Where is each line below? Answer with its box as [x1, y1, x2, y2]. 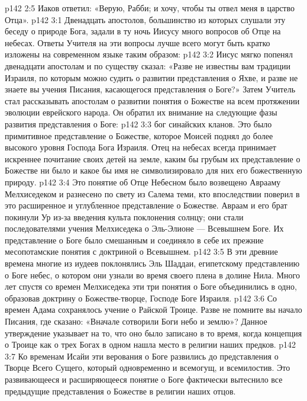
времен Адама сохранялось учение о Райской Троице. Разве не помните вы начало [5, 303, 302, 316]
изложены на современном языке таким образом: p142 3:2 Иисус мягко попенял [5, 48, 293, 60]
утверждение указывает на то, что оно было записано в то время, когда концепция [5, 326, 302, 339]
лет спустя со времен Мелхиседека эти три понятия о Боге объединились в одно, [5, 280, 297, 293]
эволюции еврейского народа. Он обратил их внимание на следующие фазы [5, 106, 277, 118]
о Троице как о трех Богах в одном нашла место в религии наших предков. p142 [5, 338, 296, 351]
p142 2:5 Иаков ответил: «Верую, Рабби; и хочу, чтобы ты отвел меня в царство [5, 2, 295, 14]
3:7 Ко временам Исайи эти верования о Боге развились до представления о [5, 349, 279, 362]
